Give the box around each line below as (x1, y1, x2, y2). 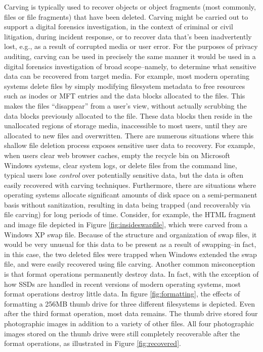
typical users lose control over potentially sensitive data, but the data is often (4, 170, 244, 180)
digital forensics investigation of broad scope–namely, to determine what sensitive (4, 61, 256, 71)
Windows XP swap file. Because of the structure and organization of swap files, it (4, 229, 257, 239)
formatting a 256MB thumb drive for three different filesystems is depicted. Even (4, 298, 255, 309)
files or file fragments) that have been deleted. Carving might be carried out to (4, 11, 248, 22)
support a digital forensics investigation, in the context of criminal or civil (4, 21, 233, 32)
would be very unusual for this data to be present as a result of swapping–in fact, (4, 239, 256, 249)
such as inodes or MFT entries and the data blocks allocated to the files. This (4, 90, 245, 101)
